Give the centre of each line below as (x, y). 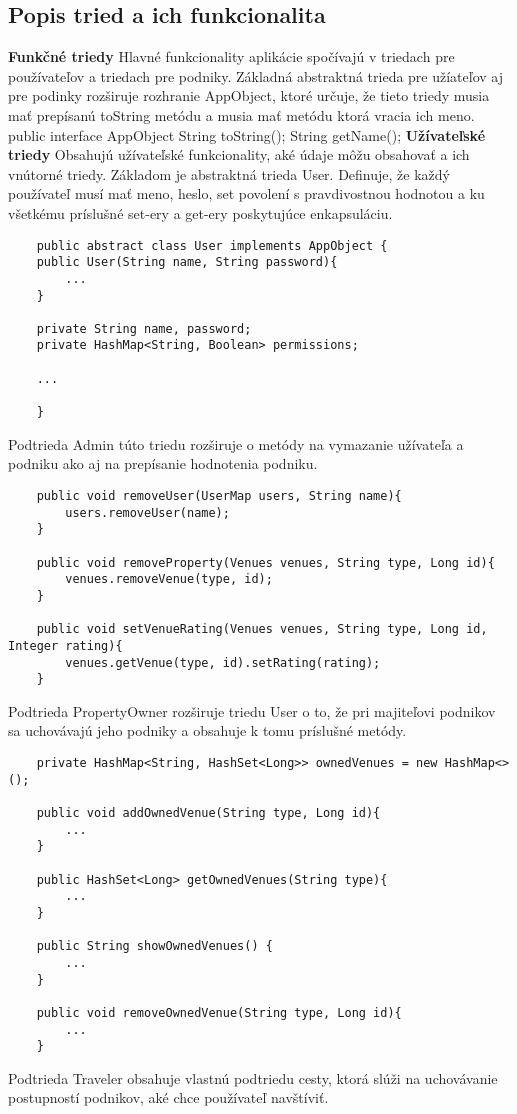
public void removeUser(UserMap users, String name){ (219, 495)
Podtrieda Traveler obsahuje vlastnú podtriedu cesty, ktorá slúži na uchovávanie (253, 1077)
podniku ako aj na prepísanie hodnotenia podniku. (163, 463)
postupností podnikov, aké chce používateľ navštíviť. (168, 1097)
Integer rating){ (65, 645)
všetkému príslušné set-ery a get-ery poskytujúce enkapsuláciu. (200, 212)
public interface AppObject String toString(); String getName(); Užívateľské (247, 134)
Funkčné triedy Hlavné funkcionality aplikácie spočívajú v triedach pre (231, 56)
